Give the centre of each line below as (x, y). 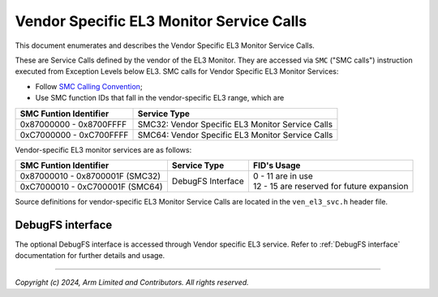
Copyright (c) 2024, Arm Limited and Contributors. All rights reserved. (132, 282)
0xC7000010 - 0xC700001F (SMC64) (91, 187)
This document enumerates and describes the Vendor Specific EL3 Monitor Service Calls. (165, 45)
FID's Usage (277, 165)
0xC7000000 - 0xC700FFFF (74, 135)
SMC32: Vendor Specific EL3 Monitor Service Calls (235, 124)
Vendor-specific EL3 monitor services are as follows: (103, 149)
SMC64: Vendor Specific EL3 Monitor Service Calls (235, 135)
